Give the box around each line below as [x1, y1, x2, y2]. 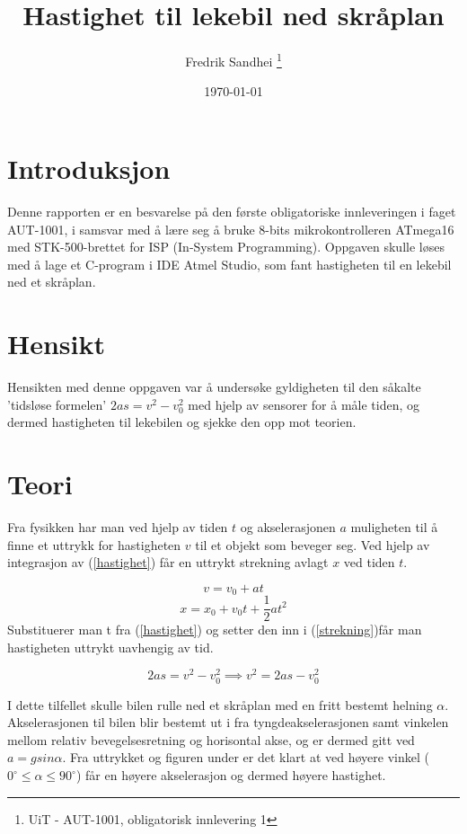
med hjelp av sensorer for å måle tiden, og [188, 395, 420, 413]
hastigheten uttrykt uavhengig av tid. [7, 637, 214, 656]
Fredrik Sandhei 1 [185, 49, 282, 70]
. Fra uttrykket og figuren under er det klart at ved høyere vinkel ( [62, 748, 429, 767]
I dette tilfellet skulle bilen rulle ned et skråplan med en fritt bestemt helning [7, 695, 433, 714]
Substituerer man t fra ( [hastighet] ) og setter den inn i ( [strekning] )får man [7, 620, 422, 639]
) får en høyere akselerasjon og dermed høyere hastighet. [75, 766, 386, 784]
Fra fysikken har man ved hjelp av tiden [7, 517, 228, 536]
